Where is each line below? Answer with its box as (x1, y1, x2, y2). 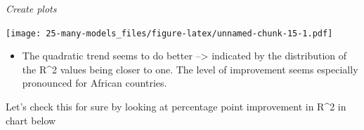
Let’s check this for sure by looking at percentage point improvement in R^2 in (6, 99, 346, 114)
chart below (6, 113, 56, 127)
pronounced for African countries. (22, 75, 167, 90)
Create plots (6, 1, 57, 15)
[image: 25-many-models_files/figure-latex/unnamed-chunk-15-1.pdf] (6, 28, 333, 38)
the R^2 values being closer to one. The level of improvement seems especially (22, 62, 358, 76)
